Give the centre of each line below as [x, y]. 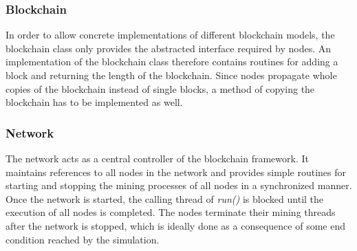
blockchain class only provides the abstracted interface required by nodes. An [169, 48]
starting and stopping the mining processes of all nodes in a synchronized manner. [179, 185]
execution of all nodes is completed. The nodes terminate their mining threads [171, 212]
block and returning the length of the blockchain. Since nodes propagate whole [171, 75]
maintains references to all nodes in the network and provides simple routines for [176, 172]
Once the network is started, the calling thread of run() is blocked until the [165, 198]
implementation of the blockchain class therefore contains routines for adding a [172, 62]
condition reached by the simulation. [83, 239]
